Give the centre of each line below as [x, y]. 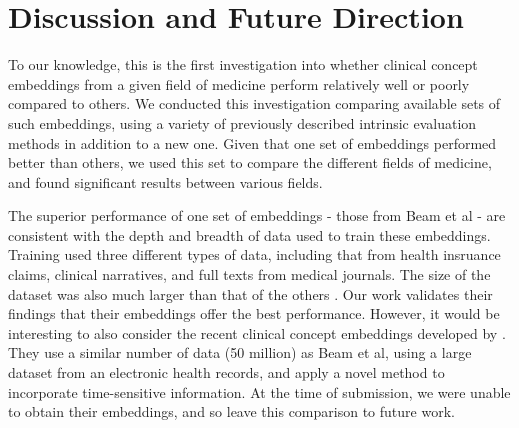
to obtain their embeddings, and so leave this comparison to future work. [231, 411]
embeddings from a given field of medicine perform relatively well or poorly [239, 83]
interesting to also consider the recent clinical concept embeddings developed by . [257, 332]
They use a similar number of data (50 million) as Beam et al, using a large [240, 352]
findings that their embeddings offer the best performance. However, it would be [254, 313]
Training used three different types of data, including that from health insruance [254, 254]
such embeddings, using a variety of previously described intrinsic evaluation [242, 122]
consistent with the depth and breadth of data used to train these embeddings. [249, 234]
